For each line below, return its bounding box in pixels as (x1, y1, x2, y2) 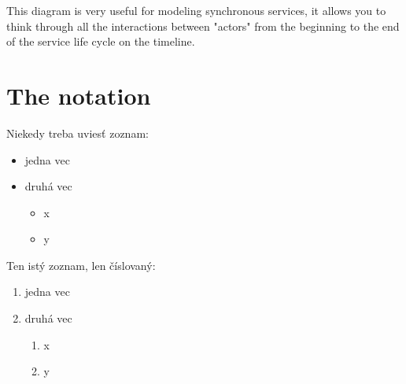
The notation (6, 79, 151, 111)
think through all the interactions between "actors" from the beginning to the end (6, 17, 400, 34)
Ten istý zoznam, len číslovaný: (6, 257, 156, 273)
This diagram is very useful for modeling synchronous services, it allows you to (6, 2, 386, 18)
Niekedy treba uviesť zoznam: (6, 124, 149, 141)
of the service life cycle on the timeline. (6, 33, 195, 50)
